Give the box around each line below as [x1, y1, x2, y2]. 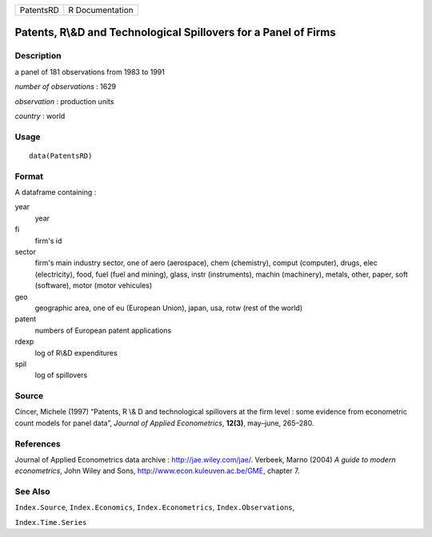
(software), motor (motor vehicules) [34, 281, 153, 290]
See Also [14, 486, 50, 497]
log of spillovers [34, 370, 88, 380]
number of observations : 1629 [14, 82, 116, 91]
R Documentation [68, 5, 134, 15]
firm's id [34, 236, 62, 245]
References [14, 438, 61, 449]
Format [14, 171, 44, 182]
